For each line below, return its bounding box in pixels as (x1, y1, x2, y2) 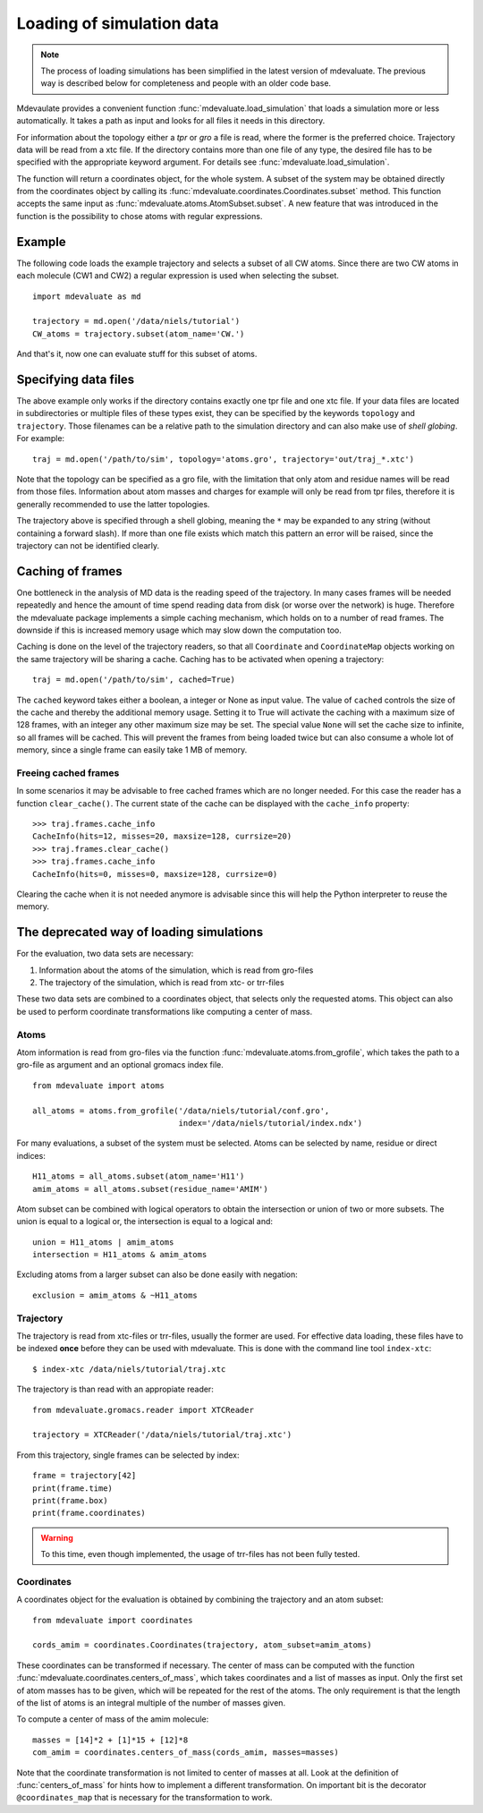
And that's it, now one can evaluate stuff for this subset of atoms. (16, 349, 258, 360)
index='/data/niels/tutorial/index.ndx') (178, 1118, 363, 1128)
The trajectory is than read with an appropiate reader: (16, 1383, 214, 1395)
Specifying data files (16, 371, 135, 387)
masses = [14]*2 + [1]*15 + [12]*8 (32, 1734, 189, 1745)
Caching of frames (16, 564, 123, 579)
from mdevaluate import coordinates (32, 1615, 193, 1625)
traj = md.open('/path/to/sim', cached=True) (32, 675, 236, 685)
